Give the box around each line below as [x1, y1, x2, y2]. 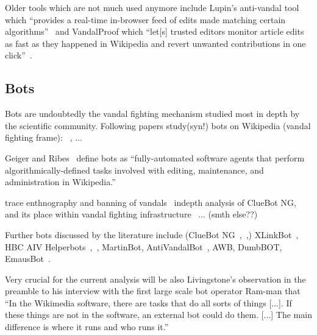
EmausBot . [5, 252, 51, 265]
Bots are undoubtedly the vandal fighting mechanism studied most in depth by [5, 107, 300, 120]
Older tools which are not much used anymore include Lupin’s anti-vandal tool [5, 1, 299, 13]
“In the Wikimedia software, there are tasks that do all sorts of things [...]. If [5, 296, 292, 309]
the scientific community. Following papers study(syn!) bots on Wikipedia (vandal [5, 119, 311, 132]
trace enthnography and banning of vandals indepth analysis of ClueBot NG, [5, 196, 296, 208]
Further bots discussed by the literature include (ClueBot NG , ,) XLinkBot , [5, 228, 299, 241]
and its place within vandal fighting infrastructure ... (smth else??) [5, 208, 258, 220]
